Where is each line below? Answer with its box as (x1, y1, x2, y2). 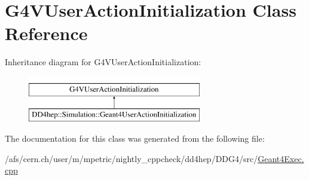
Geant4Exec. (258, 152, 304, 164)
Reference (5, 21, 88, 45)
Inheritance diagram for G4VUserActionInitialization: (5, 56, 201, 68)
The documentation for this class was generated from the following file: (5, 132, 265, 145)
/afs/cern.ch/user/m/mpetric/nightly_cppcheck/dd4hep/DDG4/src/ (5, 152, 258, 164)
